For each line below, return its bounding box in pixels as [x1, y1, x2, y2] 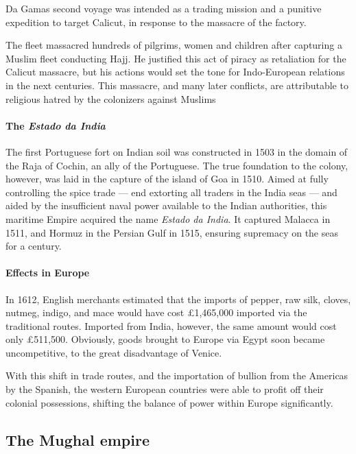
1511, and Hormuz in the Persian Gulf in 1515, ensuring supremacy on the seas [5, 225, 339, 239]
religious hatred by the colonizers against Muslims [5, 91, 216, 106]
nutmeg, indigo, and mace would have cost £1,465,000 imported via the [5, 305, 307, 320]
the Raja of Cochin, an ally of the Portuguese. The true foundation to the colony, [5, 158, 348, 172]
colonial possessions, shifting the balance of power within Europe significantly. [5, 395, 333, 409]
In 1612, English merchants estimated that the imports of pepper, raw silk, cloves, [5, 291, 351, 306]
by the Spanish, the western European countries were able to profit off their [5, 382, 324, 396]
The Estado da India [5, 118, 106, 132]
